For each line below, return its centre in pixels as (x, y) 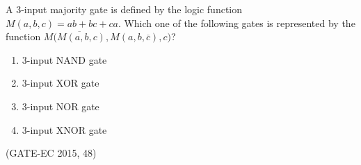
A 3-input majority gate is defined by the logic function (124, 9)
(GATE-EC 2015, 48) (51, 153)
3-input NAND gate (64, 59)
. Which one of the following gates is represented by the (236, 23)
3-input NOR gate (61, 106)
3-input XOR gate (61, 83)
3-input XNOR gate (64, 129)
